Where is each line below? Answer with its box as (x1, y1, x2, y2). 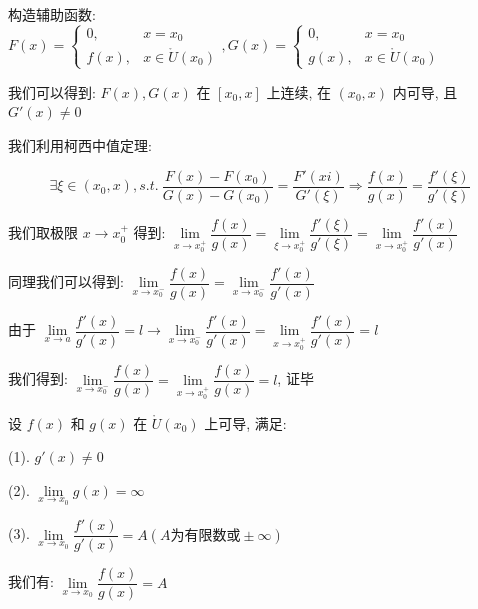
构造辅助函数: (8, 4, 96, 24)
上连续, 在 (266, 81, 331, 102)
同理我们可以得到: (8, 271, 124, 292)
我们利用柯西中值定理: (8, 135, 152, 156)
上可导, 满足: (204, 412, 287, 433)
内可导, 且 (392, 81, 458, 102)
